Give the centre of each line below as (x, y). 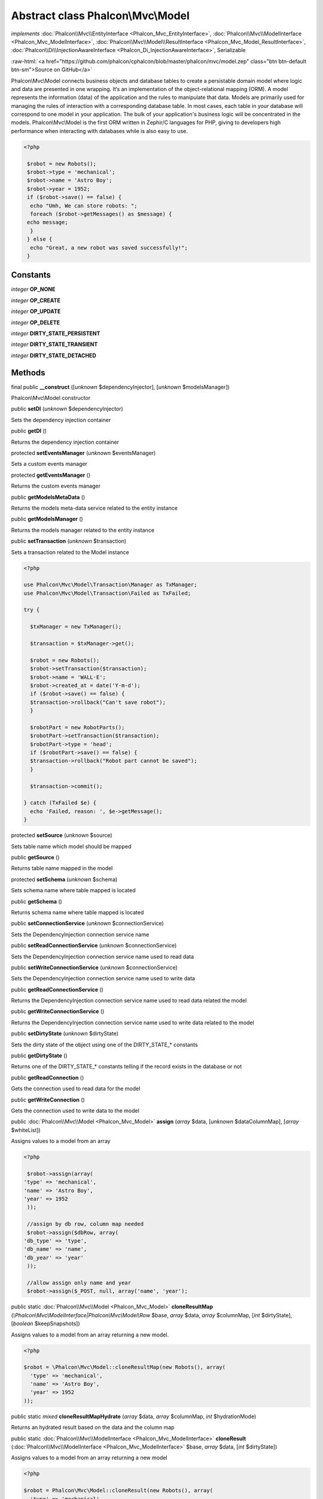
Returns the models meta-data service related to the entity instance (94, 508)
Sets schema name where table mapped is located (73, 890)
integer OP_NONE (33, 289)
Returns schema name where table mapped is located (77, 912)
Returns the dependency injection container (65, 442)
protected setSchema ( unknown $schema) (64, 879)
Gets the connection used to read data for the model (76, 1089)
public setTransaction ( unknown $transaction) (69, 541)
